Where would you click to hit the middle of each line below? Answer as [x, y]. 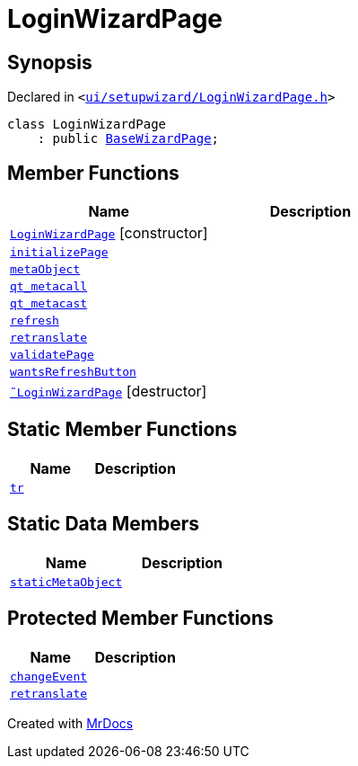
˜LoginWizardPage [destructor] [109, 392]
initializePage [59, 253]
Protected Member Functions [140, 619]
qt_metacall [49, 287]
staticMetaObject [66, 582]
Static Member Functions [122, 430]
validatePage [52, 355]
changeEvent [49, 676]
